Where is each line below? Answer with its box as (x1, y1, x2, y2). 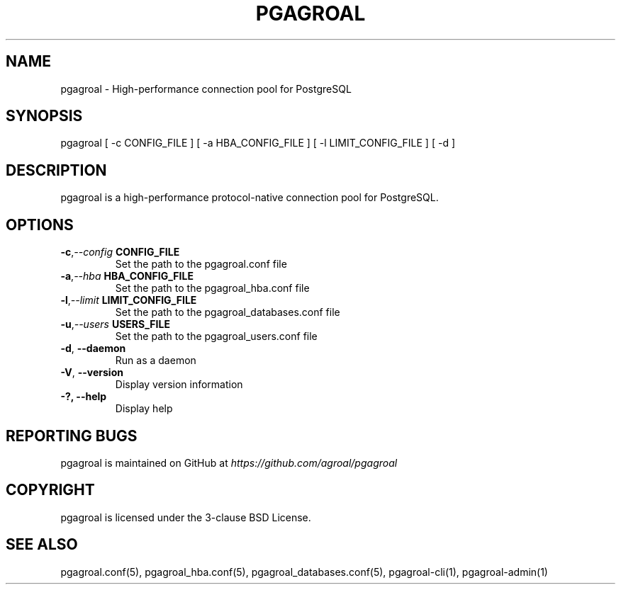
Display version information (115, 378, 243, 391)
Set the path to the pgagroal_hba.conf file (115, 282, 310, 295)
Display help (115, 402, 173, 415)
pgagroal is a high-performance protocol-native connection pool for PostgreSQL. (60, 191, 439, 204)
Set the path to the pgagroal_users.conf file (115, 330, 318, 343)
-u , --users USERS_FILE (60, 318, 170, 331)
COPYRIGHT (6, 481, 95, 499)
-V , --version (60, 366, 123, 379)
